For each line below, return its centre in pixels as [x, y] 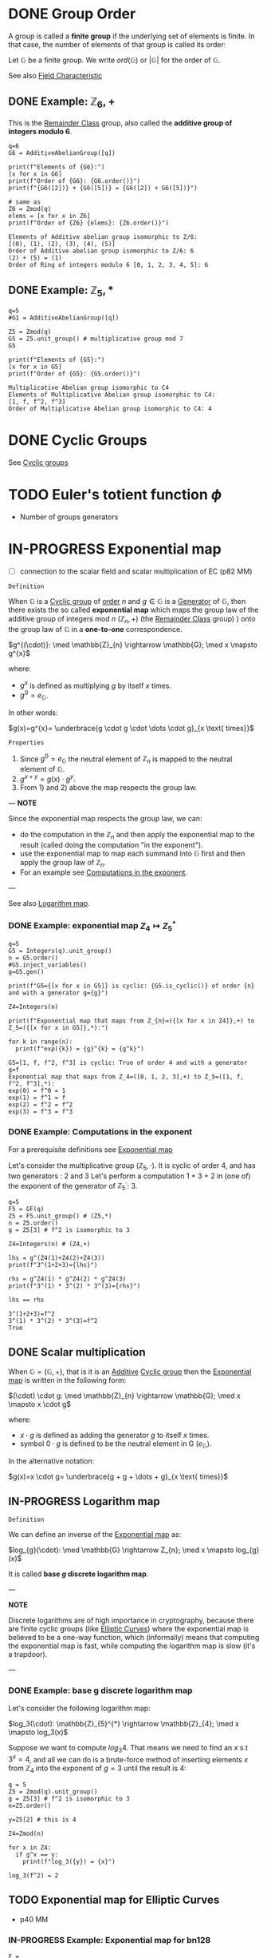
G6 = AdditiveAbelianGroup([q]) [62, 153]
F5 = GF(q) [26, 1209]
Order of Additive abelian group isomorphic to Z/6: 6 [101, 251]
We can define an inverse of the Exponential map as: [95, 1535]
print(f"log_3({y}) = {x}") [69, 1861]
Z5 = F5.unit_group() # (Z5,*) [60, 1216]
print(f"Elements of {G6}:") [57, 167]
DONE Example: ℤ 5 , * [61, 292]
